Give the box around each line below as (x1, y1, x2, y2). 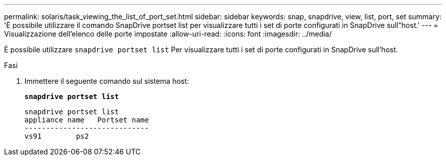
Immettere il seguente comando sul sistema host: (24, 77, 189, 85)
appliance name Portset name (24, 116, 149, 124)
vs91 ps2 (24, 132, 89, 140)
